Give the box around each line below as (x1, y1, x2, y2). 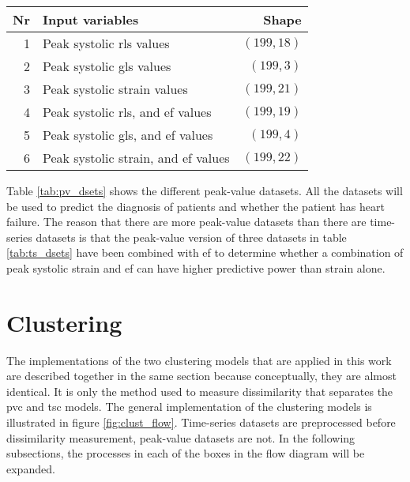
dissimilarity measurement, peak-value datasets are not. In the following (6, 429, 355, 446)
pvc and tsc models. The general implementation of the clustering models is (6, 398, 372, 415)
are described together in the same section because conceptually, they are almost (6, 367, 397, 384)
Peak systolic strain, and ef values (42, 149, 230, 167)
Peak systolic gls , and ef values (42, 126, 213, 144)
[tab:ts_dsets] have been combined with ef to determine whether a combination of (6, 244, 404, 261)
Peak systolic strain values (42, 80, 188, 98)
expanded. (6, 460, 55, 476)
